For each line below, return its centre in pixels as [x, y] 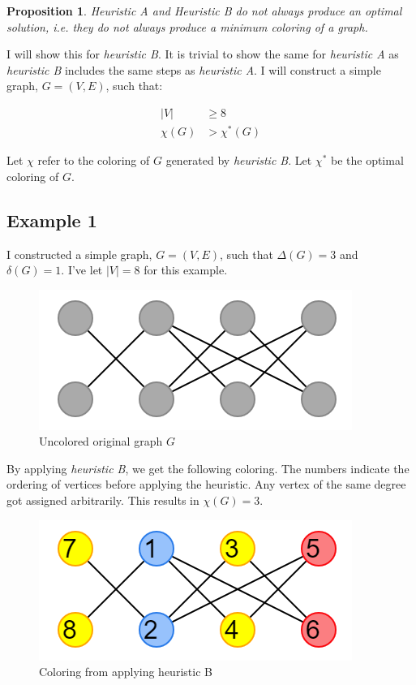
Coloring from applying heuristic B [126, 672]
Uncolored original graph [101, 441]
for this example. [186, 270]
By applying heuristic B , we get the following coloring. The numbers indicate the [208, 468]
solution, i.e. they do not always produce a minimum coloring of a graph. [187, 26]
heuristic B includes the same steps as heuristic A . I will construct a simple [194, 69]
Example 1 [52, 220]
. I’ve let [82, 270]
